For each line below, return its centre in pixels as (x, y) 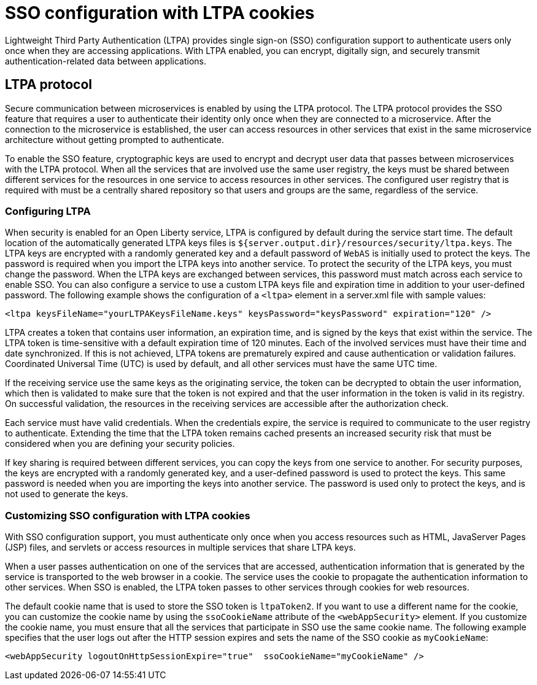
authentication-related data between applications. (106, 61)
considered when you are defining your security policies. (120, 444)
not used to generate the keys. (67, 494)
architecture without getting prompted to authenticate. (114, 139)
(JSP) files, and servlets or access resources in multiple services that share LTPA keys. (180, 548)
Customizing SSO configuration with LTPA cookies (128, 515)
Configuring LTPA (48, 211)
